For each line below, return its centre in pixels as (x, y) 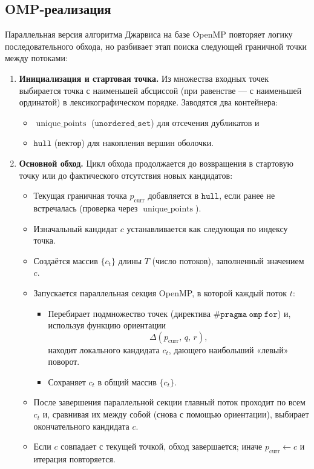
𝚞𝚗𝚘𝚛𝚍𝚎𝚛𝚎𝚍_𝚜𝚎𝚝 (123, 123)
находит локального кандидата (104, 349)
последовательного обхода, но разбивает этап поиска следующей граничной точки (156, 46)
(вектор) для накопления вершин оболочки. (134, 143)
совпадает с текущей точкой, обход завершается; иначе (162, 446)
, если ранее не (247, 195)
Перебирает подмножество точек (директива (129, 313)
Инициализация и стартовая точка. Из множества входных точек (144, 78)
